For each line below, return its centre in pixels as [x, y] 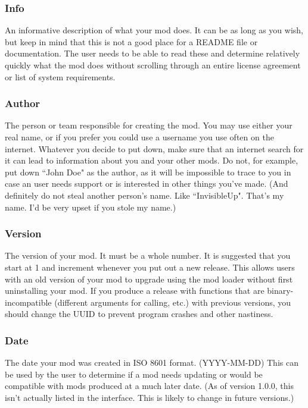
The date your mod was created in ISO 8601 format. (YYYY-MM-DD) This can [152, 363]
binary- [280, 291]
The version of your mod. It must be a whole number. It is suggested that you [148, 255]
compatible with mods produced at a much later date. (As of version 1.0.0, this [149, 386]
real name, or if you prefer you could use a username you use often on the [139, 137]
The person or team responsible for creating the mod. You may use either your [149, 125]
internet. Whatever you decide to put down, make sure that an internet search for [154, 148]
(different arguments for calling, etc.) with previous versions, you [173, 302]
